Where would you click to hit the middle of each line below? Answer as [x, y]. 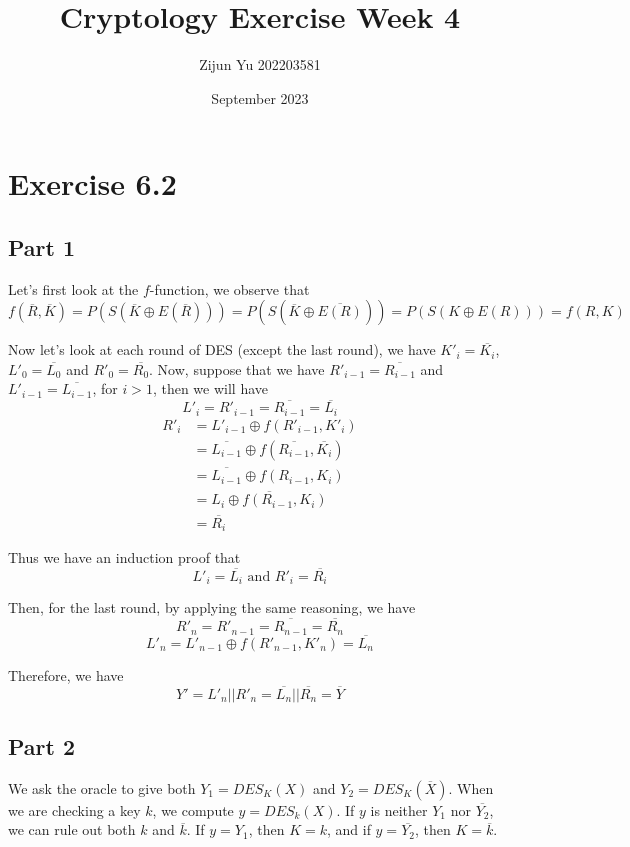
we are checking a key [74, 809]
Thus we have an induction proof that [124, 557]
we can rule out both [72, 829]
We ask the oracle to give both [102, 787]
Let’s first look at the [73, 288]
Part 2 [42, 745]
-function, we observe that [229, 288]
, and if [348, 829]
